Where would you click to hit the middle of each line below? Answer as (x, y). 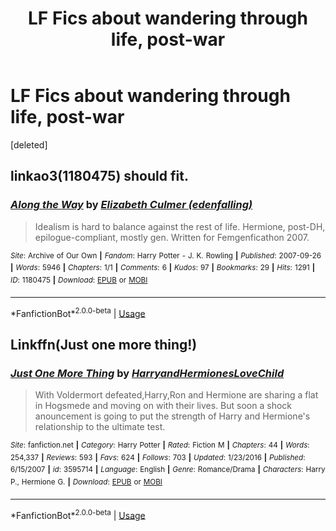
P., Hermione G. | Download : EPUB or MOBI (86, 482)
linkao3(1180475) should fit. (99, 176)
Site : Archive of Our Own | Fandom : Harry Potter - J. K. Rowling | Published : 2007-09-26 (166, 255)
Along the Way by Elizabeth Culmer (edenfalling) (131, 205)
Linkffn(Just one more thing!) (104, 344)
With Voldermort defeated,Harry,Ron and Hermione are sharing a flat (176, 394)
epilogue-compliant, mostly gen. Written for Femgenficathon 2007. (172, 237)
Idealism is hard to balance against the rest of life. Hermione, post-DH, (180, 226)
